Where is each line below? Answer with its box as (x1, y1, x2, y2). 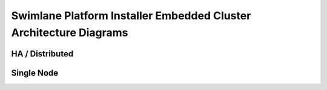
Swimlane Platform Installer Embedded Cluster (11, 9, 251, 22)
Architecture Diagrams (11, 26, 128, 39)
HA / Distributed (11, 49, 74, 59)
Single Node (11, 68, 59, 78)
